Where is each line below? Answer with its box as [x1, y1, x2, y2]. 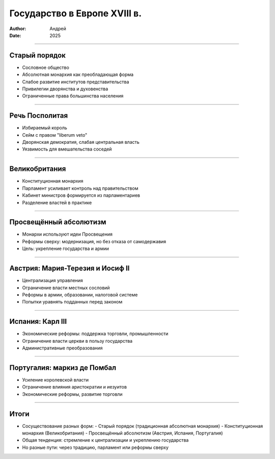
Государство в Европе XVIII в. [9, 8, 142, 19]
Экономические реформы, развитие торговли [22, 391, 123, 397]
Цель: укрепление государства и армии [22, 245, 109, 252]
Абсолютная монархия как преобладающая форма [22, 71, 134, 78]
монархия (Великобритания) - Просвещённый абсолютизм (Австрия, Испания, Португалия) [22, 430, 224, 436]
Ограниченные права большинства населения [22, 93, 124, 99]
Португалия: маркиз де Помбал [9, 363, 117, 372]
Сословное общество [22, 64, 70, 70]
